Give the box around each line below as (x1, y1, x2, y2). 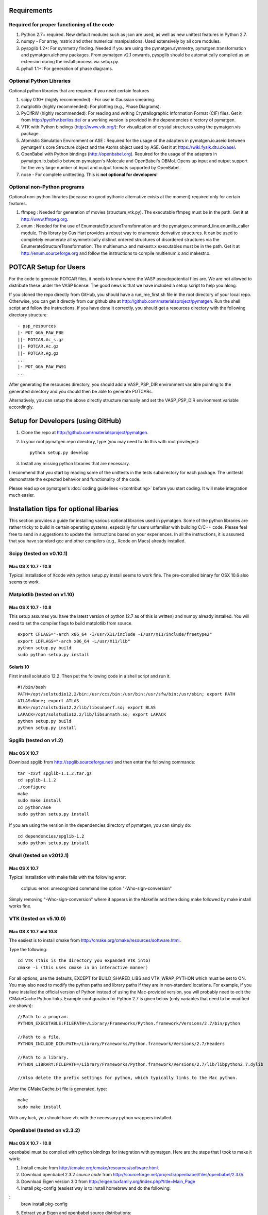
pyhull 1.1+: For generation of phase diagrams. (21, 66, 114, 71)
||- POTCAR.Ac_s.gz (17, 337, 64, 342)
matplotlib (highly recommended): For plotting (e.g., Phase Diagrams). (21, 104, 161, 109)
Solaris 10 (9, 664, 29, 670)
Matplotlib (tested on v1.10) (9, 591, 75, 598)
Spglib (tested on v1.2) (9, 737, 63, 744)
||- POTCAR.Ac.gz (17, 344, 59, 349)
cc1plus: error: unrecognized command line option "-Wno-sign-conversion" (21, 885, 172, 891)
